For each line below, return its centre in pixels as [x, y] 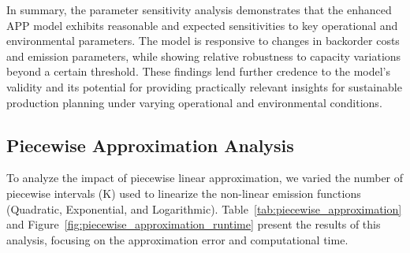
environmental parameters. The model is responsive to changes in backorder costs [203, 41]
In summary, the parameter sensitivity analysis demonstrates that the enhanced [199, 9]
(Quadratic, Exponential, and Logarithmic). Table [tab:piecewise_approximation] [204, 208]
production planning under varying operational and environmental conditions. [194, 102]
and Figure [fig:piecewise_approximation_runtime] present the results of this [194, 224]
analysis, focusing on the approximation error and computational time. [177, 239]
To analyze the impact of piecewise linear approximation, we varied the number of [205, 178]
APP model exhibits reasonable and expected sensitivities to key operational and [202, 25]
